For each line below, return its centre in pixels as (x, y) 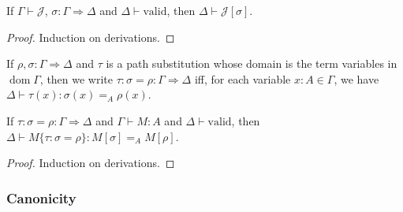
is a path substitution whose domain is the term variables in (252, 63)
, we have (356, 78)
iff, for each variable (243, 78)
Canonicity (41, 197)
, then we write (76, 78)
